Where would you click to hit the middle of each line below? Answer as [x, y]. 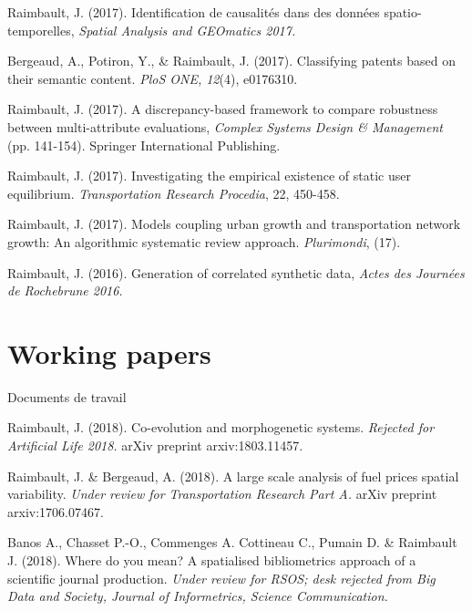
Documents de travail [67, 396]
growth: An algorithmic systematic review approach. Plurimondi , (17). [204, 241]
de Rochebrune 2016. [65, 290]
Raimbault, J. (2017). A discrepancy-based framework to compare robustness [223, 109]
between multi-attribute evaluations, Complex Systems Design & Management [225, 126]
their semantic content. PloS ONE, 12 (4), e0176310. [153, 78]
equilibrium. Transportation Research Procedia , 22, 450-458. [174, 193]
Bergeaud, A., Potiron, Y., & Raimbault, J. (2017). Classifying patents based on [231, 61]
